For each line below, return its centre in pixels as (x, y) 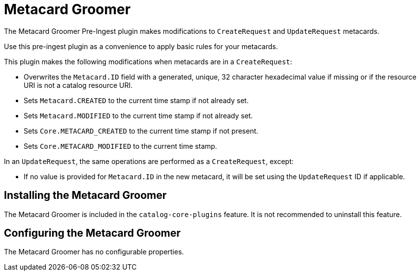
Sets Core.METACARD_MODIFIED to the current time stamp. (120, 146)
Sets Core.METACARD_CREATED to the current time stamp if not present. (141, 131)
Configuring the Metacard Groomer (92, 233)
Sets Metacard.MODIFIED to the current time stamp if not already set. (138, 115)
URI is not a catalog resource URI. (78, 85)
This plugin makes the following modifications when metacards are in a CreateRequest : (148, 61)
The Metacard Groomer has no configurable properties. (94, 252)
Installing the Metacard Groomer (85, 195)
